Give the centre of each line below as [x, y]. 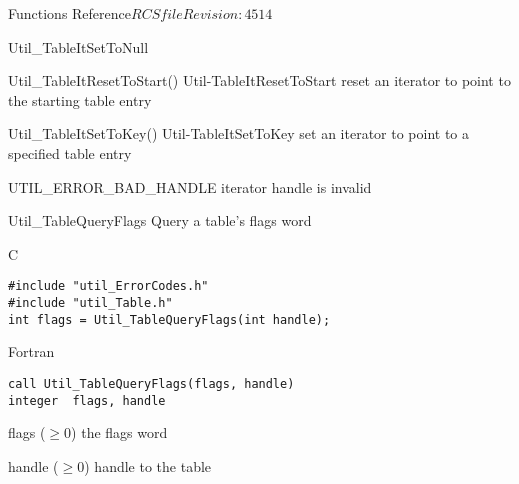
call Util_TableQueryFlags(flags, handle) [151, 383]
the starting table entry [80, 99]
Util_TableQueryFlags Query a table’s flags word [160, 220]
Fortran [31, 351]
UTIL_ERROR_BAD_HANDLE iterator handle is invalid [190, 186]
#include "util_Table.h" [90, 303]
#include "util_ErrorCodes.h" [108, 286]
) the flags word [119, 432]
